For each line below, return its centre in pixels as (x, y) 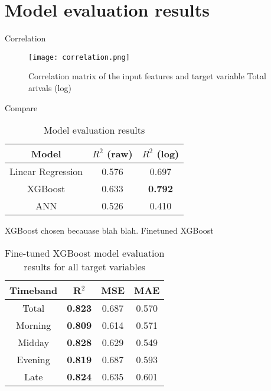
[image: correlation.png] (79, 57)
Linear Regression (46, 172)
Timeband (34, 290)
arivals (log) (50, 87)
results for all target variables (85, 266)
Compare (21, 107)
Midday (34, 342)
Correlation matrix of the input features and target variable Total (147, 76)
